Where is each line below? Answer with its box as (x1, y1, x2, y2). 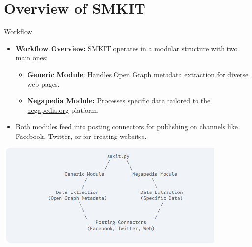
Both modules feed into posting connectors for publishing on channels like (15, 121, 238, 132)
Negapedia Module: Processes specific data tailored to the (27, 95, 211, 106)
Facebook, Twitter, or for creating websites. (15, 131, 147, 141)
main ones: (15, 53, 48, 63)
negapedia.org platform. (27, 105, 99, 115)
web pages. (27, 79, 60, 89)
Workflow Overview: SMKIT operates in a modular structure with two (15, 43, 238, 53)
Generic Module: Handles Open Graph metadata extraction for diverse (27, 69, 249, 79)
